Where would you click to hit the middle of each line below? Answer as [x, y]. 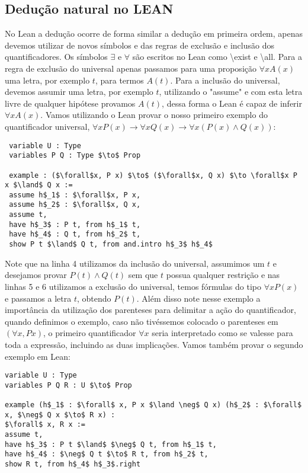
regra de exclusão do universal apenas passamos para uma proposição [131, 68]
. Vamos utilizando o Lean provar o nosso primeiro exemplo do [154, 115]
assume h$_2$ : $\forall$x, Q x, [75, 205]
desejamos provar [36, 275]
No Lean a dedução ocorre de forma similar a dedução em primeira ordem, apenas [154, 33]
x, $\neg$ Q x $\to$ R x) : [60, 415]
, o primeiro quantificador [90, 333]
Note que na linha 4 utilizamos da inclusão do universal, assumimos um [135, 263]
